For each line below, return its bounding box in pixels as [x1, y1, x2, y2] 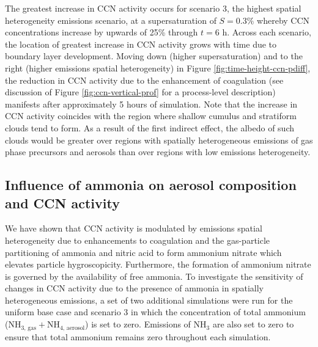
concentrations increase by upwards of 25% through [5, 26, 198, 38]
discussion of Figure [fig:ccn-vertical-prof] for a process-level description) [5, 86, 276, 98]
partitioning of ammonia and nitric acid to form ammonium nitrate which [5, 246, 282, 258]
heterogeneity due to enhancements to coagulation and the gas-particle [5, 233, 270, 246]
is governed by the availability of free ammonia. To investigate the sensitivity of [5, 269, 303, 282]
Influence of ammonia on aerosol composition [5, 175, 297, 194]
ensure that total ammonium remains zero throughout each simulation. [5, 330, 271, 343]
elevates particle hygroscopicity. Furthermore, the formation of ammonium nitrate [5, 258, 311, 271]
